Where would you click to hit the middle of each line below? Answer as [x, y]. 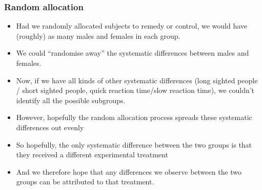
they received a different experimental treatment [92, 155]
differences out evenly [50, 127]
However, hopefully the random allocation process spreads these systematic [134, 117]
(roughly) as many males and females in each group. [98, 35]
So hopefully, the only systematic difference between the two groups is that [134, 144]
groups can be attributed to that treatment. [85, 182]
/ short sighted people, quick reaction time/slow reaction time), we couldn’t [135, 90]
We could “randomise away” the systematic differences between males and [133, 53]
